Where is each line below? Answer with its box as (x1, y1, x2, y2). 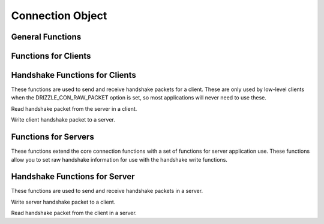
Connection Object (11, 9, 107, 22)
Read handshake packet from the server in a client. (11, 105, 137, 112)
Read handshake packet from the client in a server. (11, 210, 137, 217)
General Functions (11, 32, 82, 42)
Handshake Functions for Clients (11, 70, 136, 80)
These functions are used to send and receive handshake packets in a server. (11, 187, 203, 195)
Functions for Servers (11, 132, 94, 142)
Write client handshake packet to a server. (11, 116, 115, 123)
